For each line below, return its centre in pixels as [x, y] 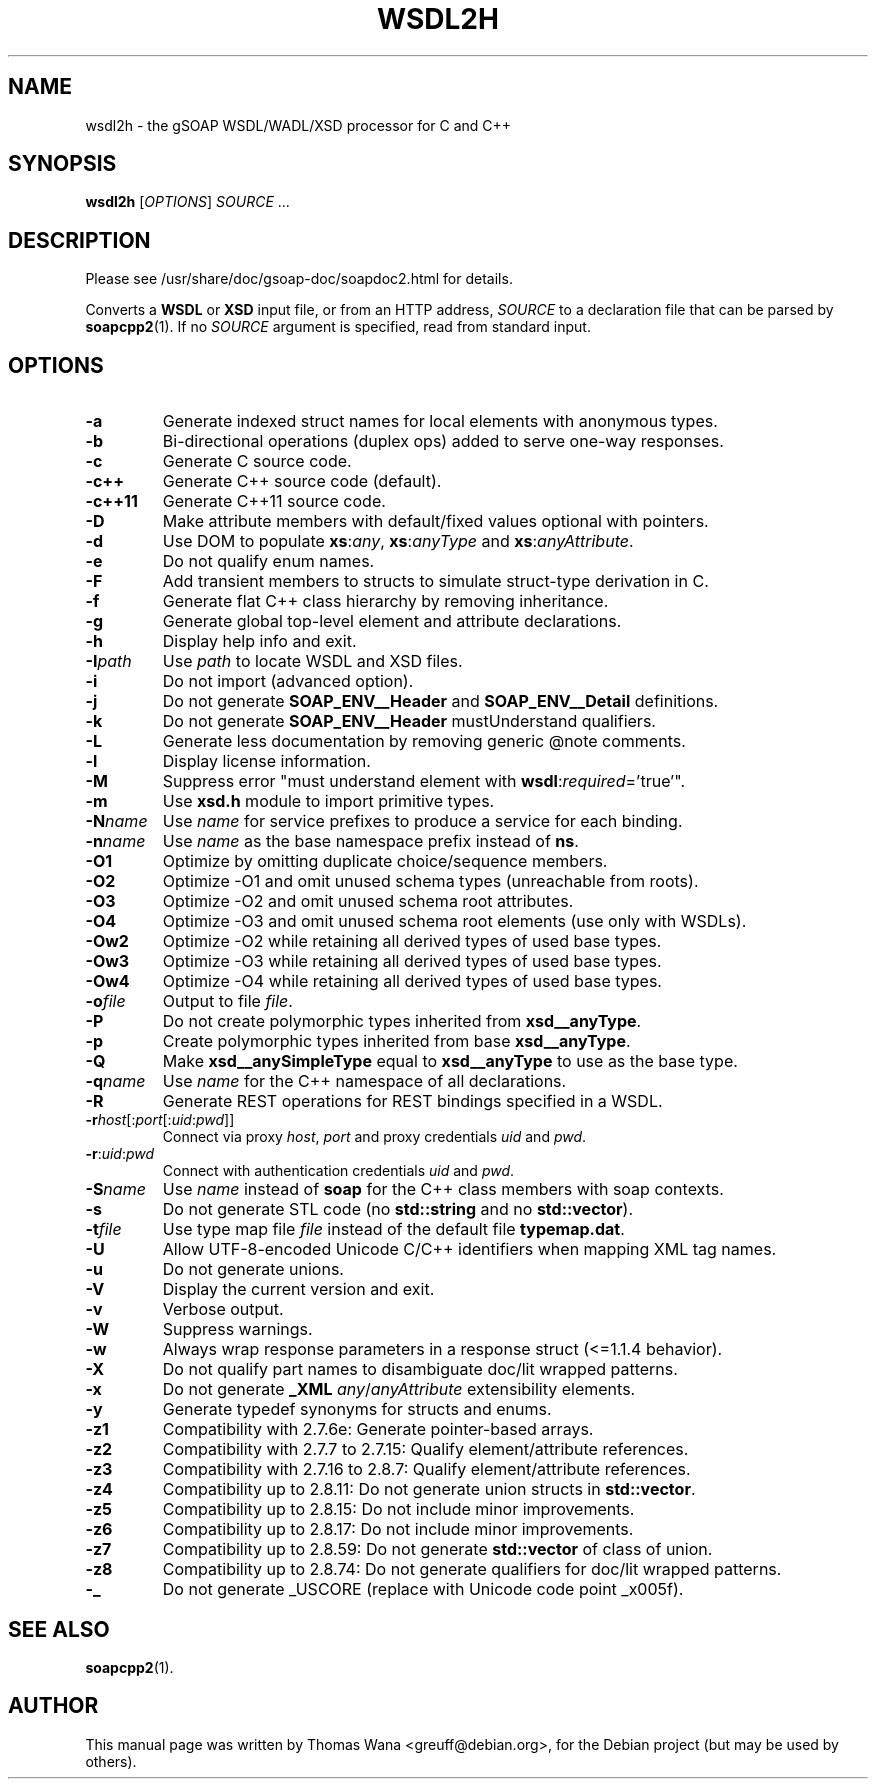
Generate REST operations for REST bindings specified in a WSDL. [412, 1101]
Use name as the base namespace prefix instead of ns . [370, 841]
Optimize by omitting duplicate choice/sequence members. [385, 861]
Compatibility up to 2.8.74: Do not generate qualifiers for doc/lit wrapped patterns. [472, 1569]
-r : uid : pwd [120, 1154]
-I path [108, 661]
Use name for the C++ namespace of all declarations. [364, 1081]
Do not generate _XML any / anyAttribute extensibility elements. [399, 1389]
